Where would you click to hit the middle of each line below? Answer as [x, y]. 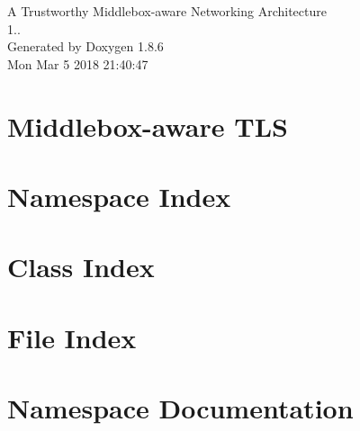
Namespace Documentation [180, 408]
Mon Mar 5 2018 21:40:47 [78, 63]
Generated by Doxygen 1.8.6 [85, 46]
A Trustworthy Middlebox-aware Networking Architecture [167, 11]
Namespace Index [119, 196]
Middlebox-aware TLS [148, 126]
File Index [72, 337]
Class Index [81, 267]
